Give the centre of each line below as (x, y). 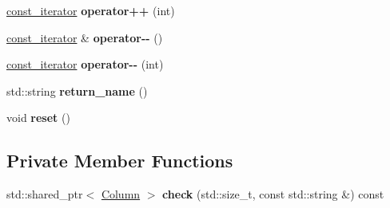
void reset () (38, 118)
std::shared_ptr (45, 194)
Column (121, 194)
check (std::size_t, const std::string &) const (273, 194)
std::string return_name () (77, 90)
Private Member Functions (120, 161)
